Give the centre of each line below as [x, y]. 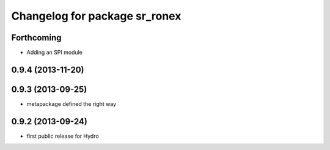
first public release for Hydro [63, 136]
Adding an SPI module [54, 53]
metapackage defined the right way [71, 103]
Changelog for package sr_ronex [96, 16]
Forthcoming [36, 38]
